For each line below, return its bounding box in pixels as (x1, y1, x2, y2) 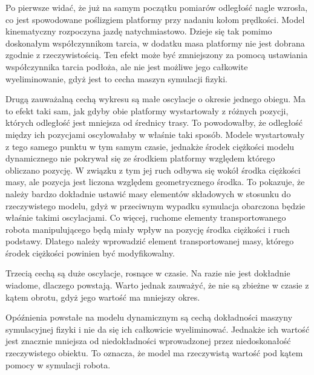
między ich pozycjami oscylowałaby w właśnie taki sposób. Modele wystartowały (5, 128, 305, 140)
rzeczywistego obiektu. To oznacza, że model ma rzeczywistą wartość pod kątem (5, 347, 303, 359)
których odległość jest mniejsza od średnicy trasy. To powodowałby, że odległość (5, 116, 303, 129)
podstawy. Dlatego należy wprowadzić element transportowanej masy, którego (5, 235, 294, 247)
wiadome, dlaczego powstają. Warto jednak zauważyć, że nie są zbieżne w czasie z (5, 279, 309, 292)
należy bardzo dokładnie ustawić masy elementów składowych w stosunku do (5, 187, 291, 200)
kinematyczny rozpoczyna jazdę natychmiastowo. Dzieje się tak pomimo (5, 25, 272, 37)
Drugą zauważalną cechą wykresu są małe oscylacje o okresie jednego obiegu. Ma (5, 93, 306, 105)
